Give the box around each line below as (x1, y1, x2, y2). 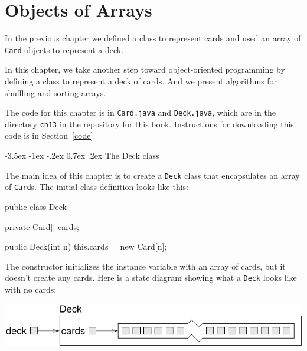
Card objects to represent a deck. (5, 43, 124, 55)
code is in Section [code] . (5, 129, 96, 142)
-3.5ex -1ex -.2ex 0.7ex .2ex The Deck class (5, 149, 159, 162)
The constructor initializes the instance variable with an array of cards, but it (5, 260, 286, 272)
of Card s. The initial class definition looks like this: (5, 181, 188, 193)
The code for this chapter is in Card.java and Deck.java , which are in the (5, 106, 276, 119)
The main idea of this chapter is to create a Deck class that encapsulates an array (5, 169, 300, 181)
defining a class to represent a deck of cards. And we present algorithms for (5, 74, 277, 87)
